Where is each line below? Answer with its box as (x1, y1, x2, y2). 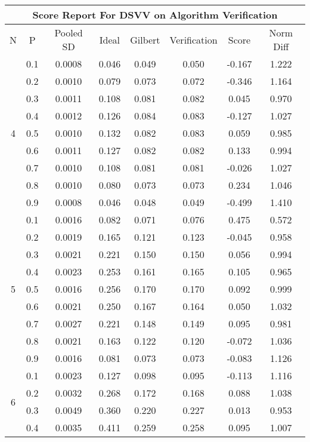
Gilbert (130, 32, 160, 47)
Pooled (54, 26, 83, 39)
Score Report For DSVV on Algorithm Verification (32, 8, 278, 22)
